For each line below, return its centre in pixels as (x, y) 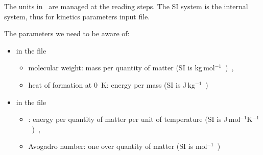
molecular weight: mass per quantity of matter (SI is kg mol (122, 68)
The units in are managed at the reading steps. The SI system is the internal (126, 6)
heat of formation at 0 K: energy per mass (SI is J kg (112, 84)
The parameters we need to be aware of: (67, 33)
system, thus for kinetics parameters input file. (77, 16)
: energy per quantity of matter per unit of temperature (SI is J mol (134, 119)
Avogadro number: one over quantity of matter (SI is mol (118, 146)
